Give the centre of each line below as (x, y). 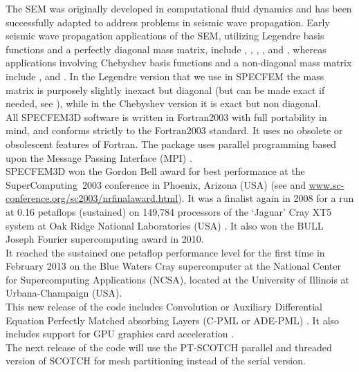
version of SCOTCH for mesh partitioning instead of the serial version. (156, 361)
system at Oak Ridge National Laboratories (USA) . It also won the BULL (165, 225)
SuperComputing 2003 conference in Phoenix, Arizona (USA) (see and (156, 184)
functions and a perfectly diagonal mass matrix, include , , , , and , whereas (166, 49)
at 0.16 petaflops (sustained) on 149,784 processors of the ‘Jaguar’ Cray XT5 (169, 211)
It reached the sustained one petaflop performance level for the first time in (165, 252)
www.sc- (326, 184)
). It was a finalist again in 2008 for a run (266, 198)
